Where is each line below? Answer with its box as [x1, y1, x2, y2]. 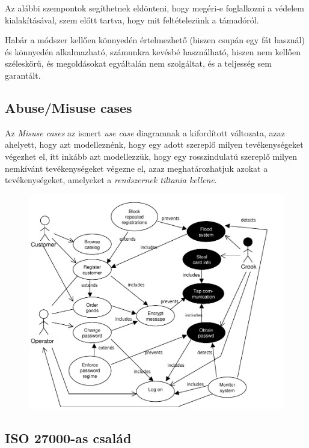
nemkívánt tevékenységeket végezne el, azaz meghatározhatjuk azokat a [5, 162, 268, 174]
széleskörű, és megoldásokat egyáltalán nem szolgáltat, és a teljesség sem [5, 57, 272, 70]
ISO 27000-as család [5, 428, 132, 447]
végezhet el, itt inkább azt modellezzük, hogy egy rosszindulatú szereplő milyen [5, 150, 298, 162]
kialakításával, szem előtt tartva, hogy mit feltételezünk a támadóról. [5, 13, 259, 26]
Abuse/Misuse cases [5, 98, 132, 117]
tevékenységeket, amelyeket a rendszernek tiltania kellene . [5, 174, 217, 186]
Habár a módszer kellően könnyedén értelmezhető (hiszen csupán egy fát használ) [5, 34, 305, 46]
